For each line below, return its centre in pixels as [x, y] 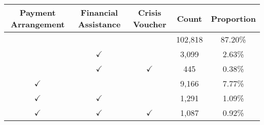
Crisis [150, 12]
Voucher [150, 24]
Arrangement [38, 24]
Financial [99, 12]
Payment [38, 12]
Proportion [233, 18]
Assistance [99, 24]
